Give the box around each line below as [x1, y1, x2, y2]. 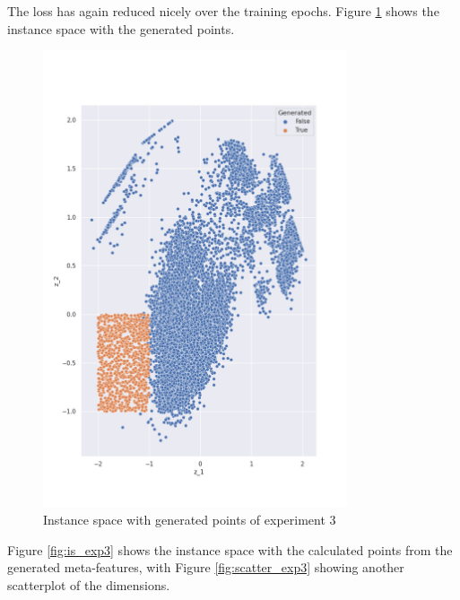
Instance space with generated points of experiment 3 [43, 510, 336, 529]
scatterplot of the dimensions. [7, 575, 170, 594]
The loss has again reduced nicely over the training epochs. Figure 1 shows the [7, 2, 439, 20]
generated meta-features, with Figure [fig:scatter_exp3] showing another [7, 558, 404, 577]
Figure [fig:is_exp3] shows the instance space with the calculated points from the [7, 540, 453, 559]
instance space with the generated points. [7, 19, 235, 38]
